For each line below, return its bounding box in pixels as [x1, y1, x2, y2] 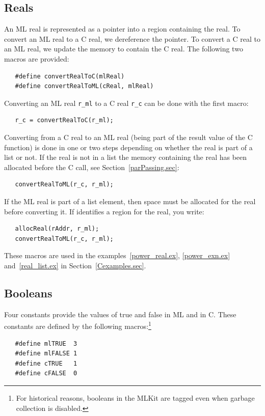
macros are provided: [4, 53, 69, 64]
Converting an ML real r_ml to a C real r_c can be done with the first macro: [4, 97, 249, 108]
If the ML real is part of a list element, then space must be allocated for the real [4, 196, 256, 206]
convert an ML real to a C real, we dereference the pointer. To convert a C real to [4, 33, 260, 44]
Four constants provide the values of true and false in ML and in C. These [4, 309, 236, 319]
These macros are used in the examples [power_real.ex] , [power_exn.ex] [4, 250, 230, 261]
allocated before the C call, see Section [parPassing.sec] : [4, 161, 179, 172]
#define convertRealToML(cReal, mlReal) [15, 82, 154, 90]
